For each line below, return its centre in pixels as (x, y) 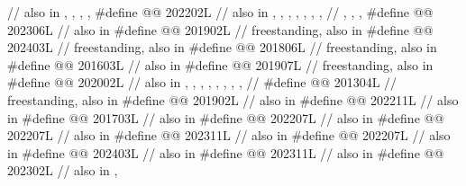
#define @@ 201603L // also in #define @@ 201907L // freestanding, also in (220, 64)
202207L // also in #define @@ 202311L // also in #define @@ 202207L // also (229, 135)
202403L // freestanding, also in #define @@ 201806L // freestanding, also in (222, 47)
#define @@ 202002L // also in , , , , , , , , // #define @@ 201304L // (202, 82)
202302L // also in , (63, 170)
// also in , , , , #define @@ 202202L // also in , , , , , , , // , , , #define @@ (220, 12)
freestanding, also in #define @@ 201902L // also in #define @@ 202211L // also (233, 99)
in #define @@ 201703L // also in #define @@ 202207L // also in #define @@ (226, 117)
